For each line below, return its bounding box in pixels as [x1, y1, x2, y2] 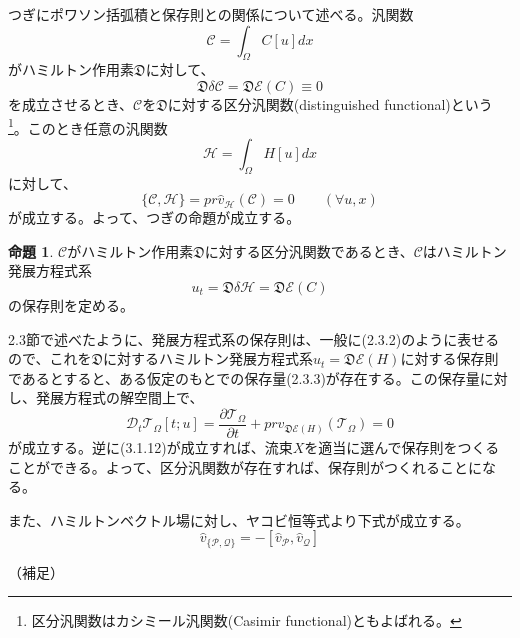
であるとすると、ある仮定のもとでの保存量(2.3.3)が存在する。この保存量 [8, 367, 480, 388]
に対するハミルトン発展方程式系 [103, 348, 314, 369]
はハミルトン [422, 240, 507, 261]
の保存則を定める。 [8, 295, 134, 315]
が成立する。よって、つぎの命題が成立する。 [8, 207, 301, 228]
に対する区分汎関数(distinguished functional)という [167, 93, 493, 114]
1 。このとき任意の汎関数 [8, 114, 168, 138]
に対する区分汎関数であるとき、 [204, 240, 414, 261]
